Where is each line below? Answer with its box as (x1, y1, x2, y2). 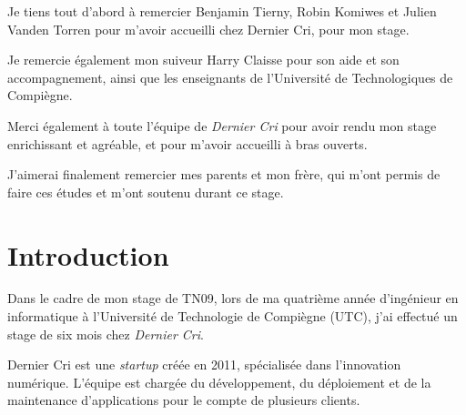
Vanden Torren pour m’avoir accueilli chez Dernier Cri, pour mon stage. (7, 19, 410, 38)
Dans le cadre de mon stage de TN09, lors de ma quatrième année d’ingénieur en (7, 288, 459, 308)
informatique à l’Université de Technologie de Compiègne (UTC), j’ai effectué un (7, 307, 458, 326)
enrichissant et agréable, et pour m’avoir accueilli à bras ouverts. (7, 134, 368, 153)
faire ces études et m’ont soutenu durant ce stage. (7, 182, 284, 201)
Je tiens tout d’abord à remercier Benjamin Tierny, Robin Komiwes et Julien (7, 2, 437, 20)
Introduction (7, 236, 169, 273)
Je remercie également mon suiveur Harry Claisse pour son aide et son (7, 50, 400, 69)
